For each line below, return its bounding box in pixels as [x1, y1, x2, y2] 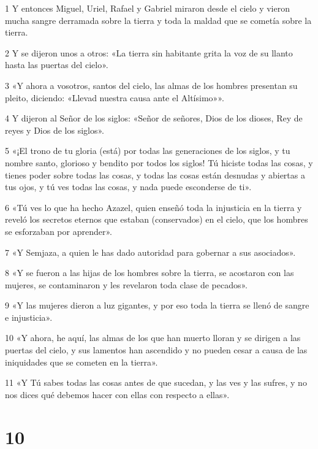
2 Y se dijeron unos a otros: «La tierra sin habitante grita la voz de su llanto [5, 46, 293, 59]
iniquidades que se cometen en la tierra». [5, 355, 158, 368]
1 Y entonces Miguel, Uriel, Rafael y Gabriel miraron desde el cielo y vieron [5, 2, 290, 14]
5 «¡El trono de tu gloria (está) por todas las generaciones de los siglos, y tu [5, 144, 290, 157]
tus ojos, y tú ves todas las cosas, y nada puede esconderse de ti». [5, 180, 252, 193]
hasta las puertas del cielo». [5, 58, 108, 71]
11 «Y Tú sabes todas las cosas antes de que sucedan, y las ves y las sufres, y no [5, 376, 307, 389]
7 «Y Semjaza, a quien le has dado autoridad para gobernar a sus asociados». [5, 245, 296, 258]
